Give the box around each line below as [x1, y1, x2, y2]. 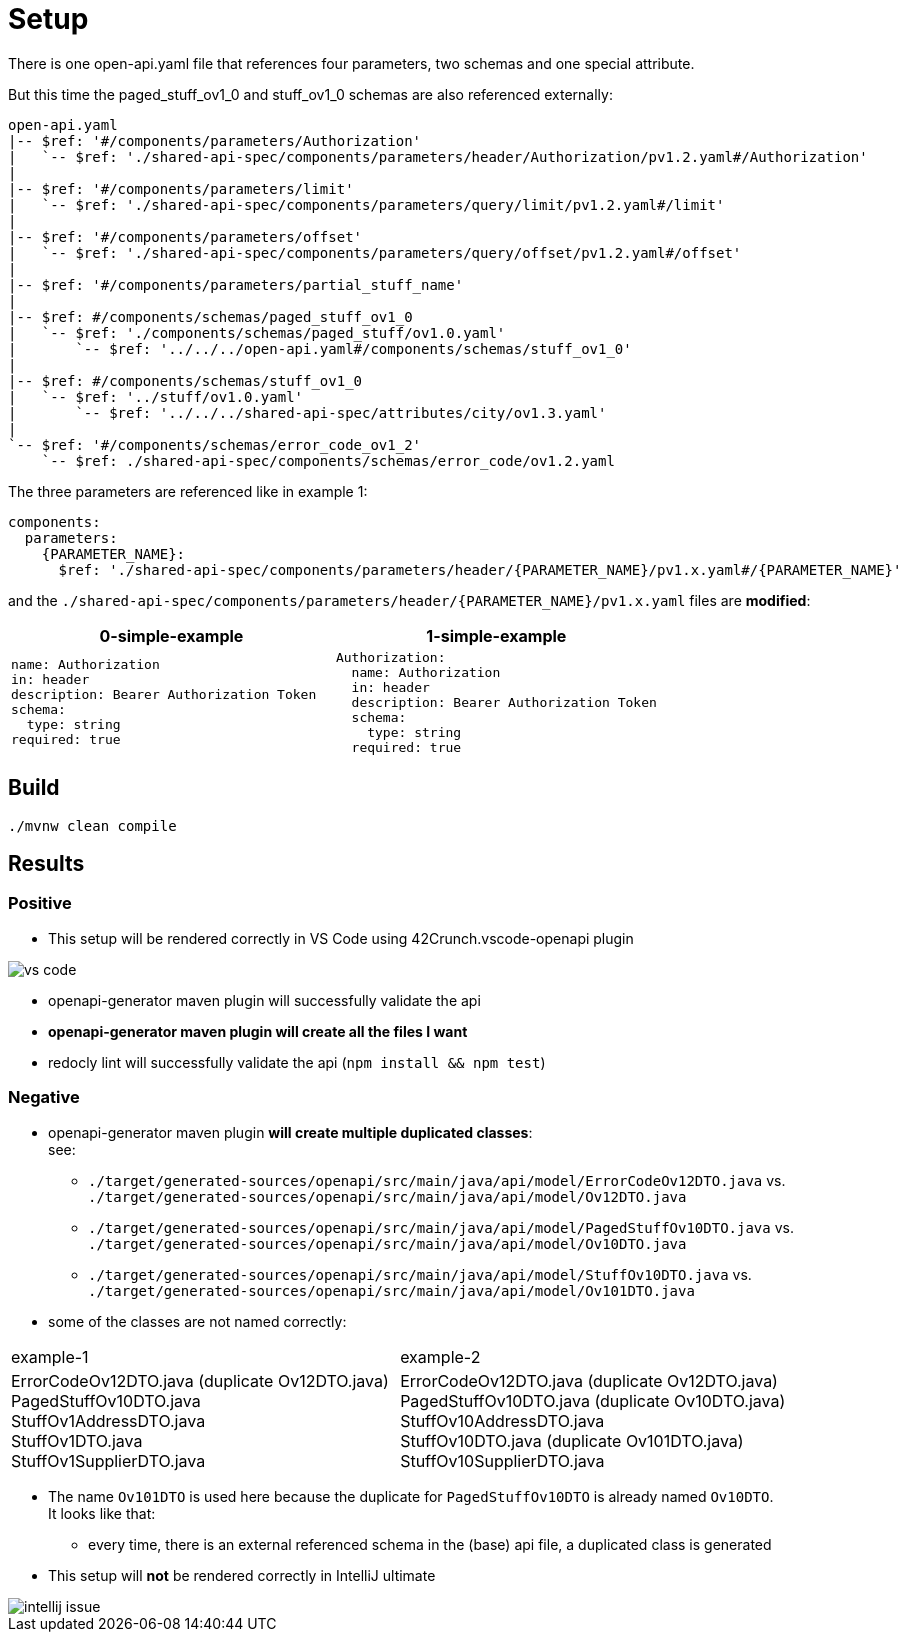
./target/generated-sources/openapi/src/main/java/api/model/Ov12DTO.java [88, 1188, 687, 1205]
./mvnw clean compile [8, 817, 177, 834]
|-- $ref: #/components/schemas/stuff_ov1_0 [8, 372, 363, 389]
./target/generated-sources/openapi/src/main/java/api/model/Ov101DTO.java [88, 1282, 695, 1299]
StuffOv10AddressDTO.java [400, 1410, 605, 1431]
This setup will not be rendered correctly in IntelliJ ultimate [48, 1566, 436, 1584]
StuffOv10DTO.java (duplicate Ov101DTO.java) [400, 1430, 744, 1451]
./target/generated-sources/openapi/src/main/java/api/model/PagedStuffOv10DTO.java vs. [88, 1218, 794, 1236]
